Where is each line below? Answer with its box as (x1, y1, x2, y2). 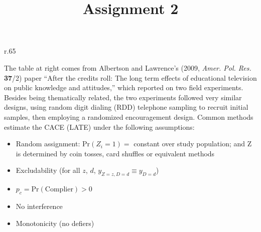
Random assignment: (16, 138, 80, 149)
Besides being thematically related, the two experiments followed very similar (4, 92, 242, 102)
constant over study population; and (134, 138, 245, 149)
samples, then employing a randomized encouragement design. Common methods (4, 111, 253, 122)
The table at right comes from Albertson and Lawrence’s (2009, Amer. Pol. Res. (4, 62, 251, 73)
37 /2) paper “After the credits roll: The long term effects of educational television (4, 72, 257, 83)
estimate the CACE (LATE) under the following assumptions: (4, 121, 195, 132)
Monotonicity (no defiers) (16, 217, 94, 228)
